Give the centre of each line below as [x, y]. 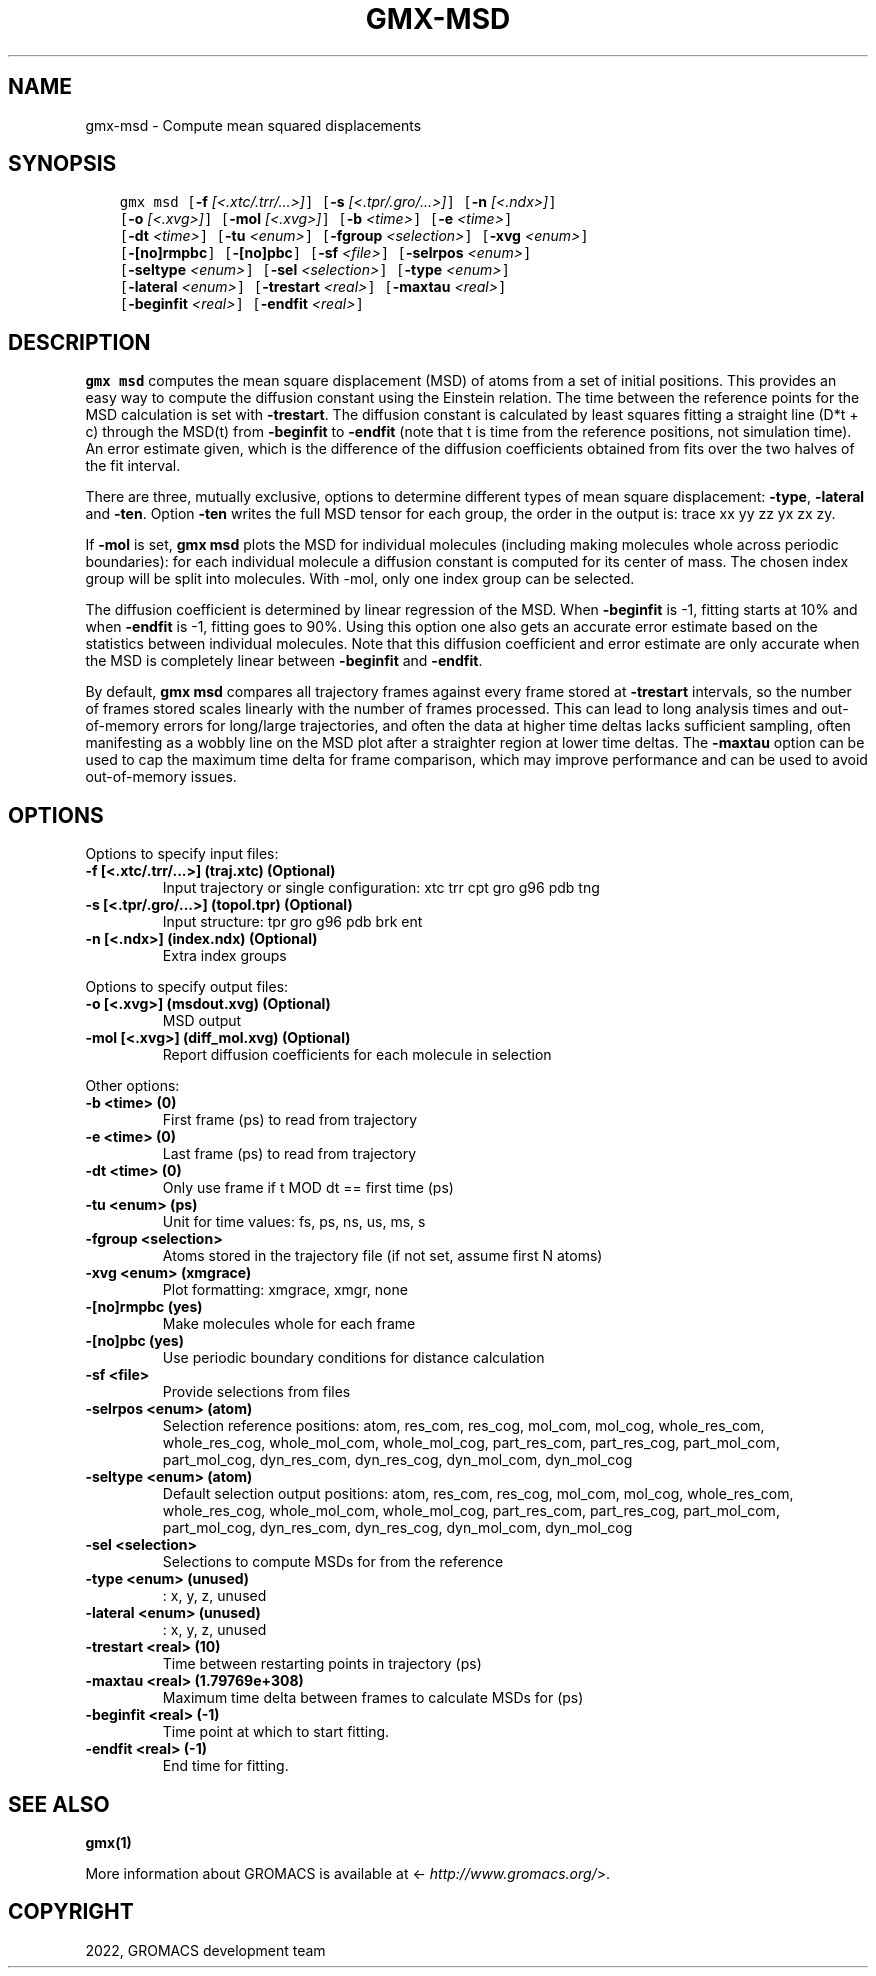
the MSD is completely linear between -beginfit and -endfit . [284, 661]
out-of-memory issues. [161, 777]
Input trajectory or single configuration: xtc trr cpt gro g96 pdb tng [381, 888]
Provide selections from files [256, 1392]
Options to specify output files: [187, 987]
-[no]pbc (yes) [134, 1341]
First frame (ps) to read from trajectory [290, 1120]
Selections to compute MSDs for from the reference [333, 1562]
